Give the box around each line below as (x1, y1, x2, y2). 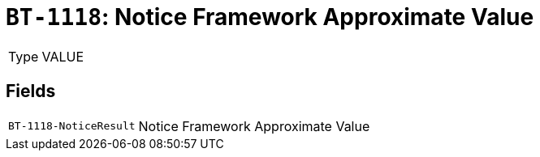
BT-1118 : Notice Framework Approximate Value (6, 3, 534, 31)
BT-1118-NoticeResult (8, 120, 136, 133)
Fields (6, 81, 56, 102)
